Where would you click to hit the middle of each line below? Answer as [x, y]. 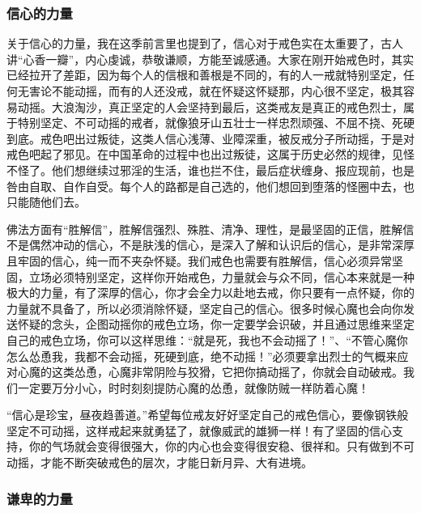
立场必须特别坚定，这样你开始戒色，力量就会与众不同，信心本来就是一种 [221, 276]
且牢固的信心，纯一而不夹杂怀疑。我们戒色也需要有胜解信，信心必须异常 [199, 260]
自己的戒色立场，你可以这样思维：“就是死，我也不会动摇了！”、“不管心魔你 [207, 339]
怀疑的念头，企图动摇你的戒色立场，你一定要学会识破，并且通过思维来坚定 [216, 324]
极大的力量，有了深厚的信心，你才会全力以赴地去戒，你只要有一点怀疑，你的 [210, 293]
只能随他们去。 [46, 202]
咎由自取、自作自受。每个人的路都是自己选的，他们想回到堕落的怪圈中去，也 [210, 186]
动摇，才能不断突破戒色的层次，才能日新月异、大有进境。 [159, 462]
